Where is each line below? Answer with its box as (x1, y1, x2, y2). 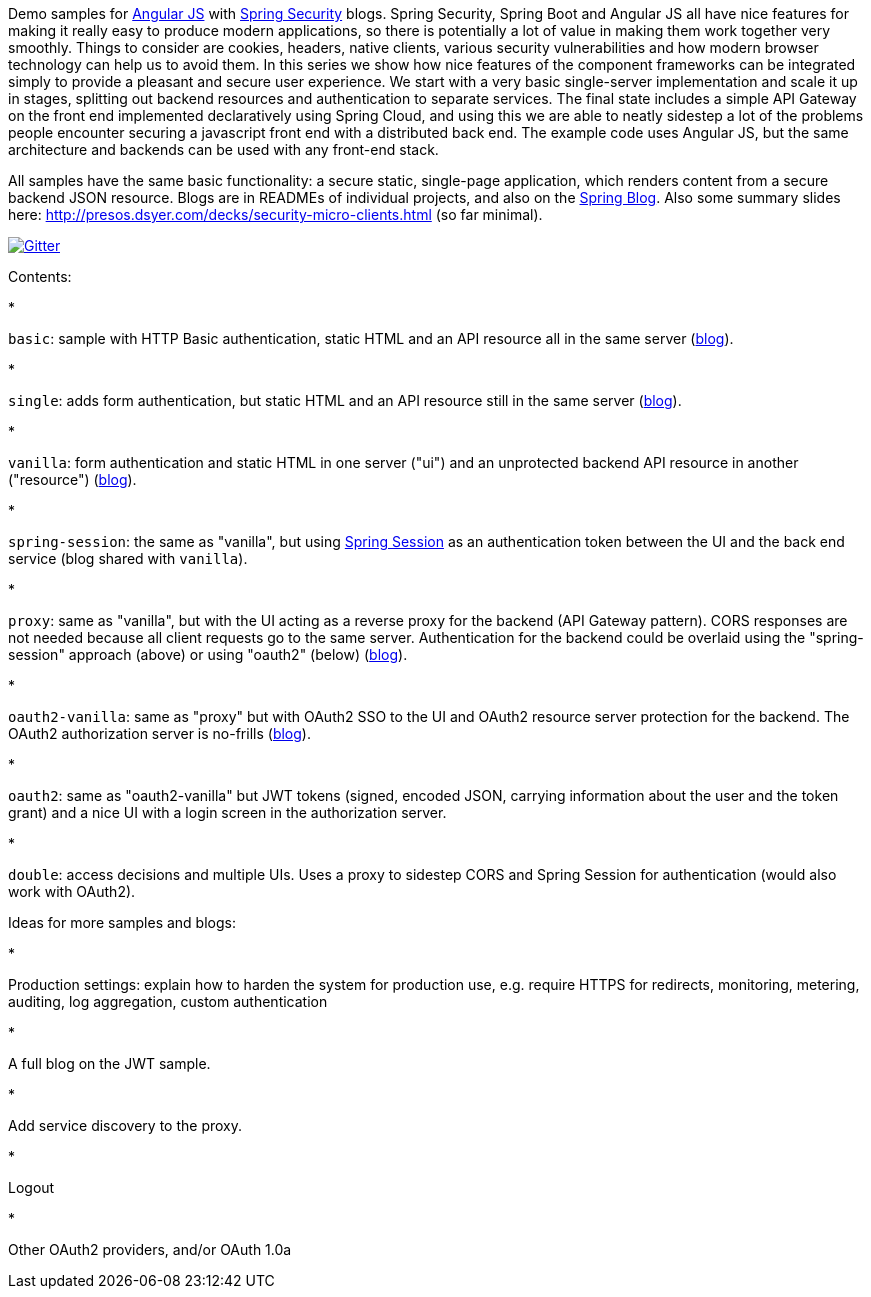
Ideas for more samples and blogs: (8, 914, 236, 931)
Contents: (8, 268, 72, 285)
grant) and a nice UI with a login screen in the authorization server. (8, 804, 447, 821)
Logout (8, 1179, 55, 1196)
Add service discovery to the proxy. (8, 1117, 243, 1134)
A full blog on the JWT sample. (8, 1055, 211, 1072)
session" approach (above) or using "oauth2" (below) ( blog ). (8, 646, 408, 663)
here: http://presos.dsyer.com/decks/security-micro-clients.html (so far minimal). (8, 206, 543, 223)
